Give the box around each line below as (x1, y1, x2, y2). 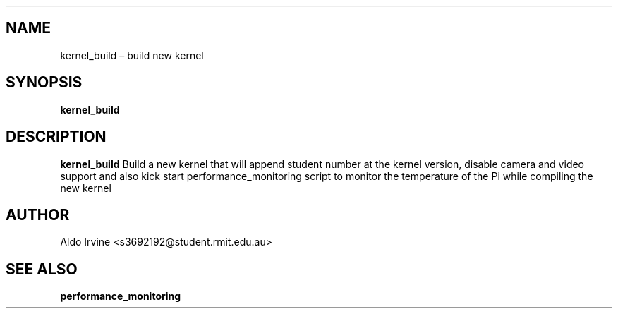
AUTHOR (6, 205, 70, 224)
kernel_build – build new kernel (60, 49, 204, 61)
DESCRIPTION (6, 128, 107, 146)
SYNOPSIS (6, 73, 83, 92)
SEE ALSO (6, 260, 78, 278)
